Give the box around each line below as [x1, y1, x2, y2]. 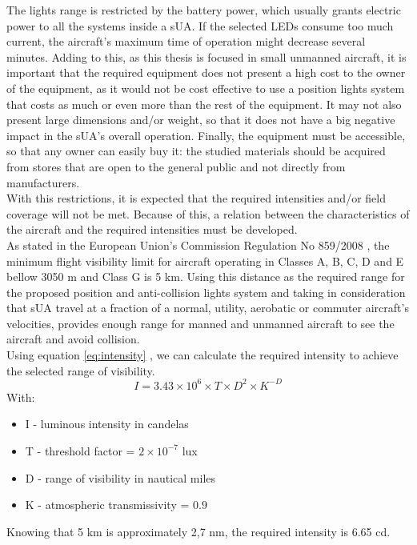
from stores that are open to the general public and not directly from [6, 158, 346, 174]
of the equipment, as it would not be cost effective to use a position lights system [6, 79, 405, 96]
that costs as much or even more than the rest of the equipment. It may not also [6, 95, 402, 112]
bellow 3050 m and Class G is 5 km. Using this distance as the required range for [6, 268, 405, 285]
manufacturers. [6, 174, 80, 190]
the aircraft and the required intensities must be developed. [6, 221, 298, 238]
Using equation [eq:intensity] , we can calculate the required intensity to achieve [6, 347, 399, 363]
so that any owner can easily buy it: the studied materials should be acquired [6, 142, 386, 159]
